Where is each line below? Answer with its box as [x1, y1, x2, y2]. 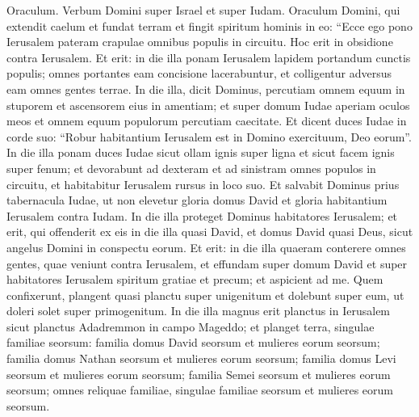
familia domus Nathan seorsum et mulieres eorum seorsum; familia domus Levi [6, 350, 396, 367]
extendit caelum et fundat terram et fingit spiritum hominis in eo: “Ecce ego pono [6, 17, 413, 34]
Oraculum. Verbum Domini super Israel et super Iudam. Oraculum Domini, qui [6, 2, 400, 18]
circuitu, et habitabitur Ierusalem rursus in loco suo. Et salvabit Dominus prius [6, 175, 400, 192]
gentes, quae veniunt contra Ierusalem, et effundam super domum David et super [6, 255, 408, 272]
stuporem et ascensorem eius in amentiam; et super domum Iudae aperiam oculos [6, 96, 410, 113]
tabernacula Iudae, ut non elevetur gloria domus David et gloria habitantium [6, 192, 388, 208]
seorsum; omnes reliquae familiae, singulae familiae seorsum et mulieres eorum [6, 381, 394, 398]
